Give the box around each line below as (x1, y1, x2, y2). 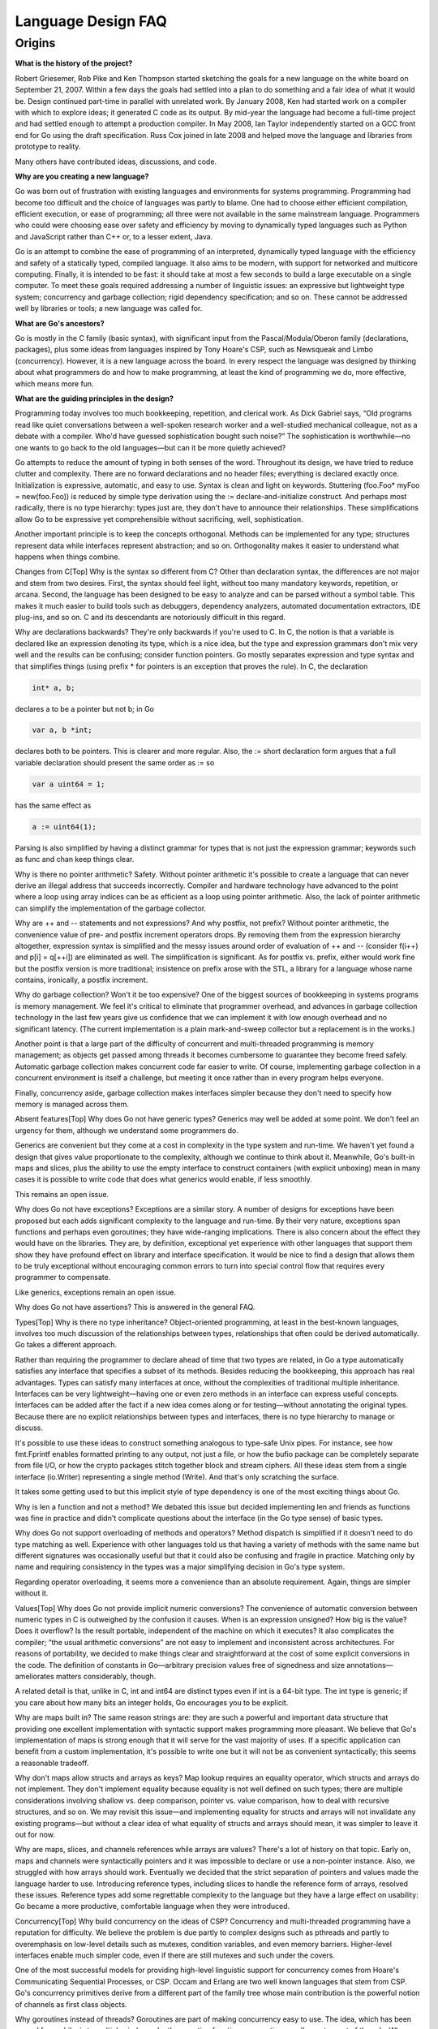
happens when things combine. (15, 552, 121, 562)
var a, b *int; (32, 726, 92, 734)
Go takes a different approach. (15, 1340, 118, 1350)
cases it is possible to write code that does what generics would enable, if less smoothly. (15, 1174, 312, 1184)
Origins (15, 36, 56, 50)
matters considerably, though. (55, 1671, 157, 1681)
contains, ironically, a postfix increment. (15, 975, 148, 985)
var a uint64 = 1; (32, 779, 105, 789)
